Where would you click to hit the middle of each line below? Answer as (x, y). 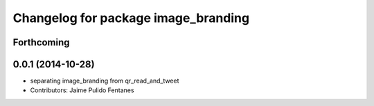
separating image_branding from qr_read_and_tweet (105, 81)
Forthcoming (41, 42)
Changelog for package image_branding (131, 18)
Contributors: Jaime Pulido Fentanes (82, 90)
